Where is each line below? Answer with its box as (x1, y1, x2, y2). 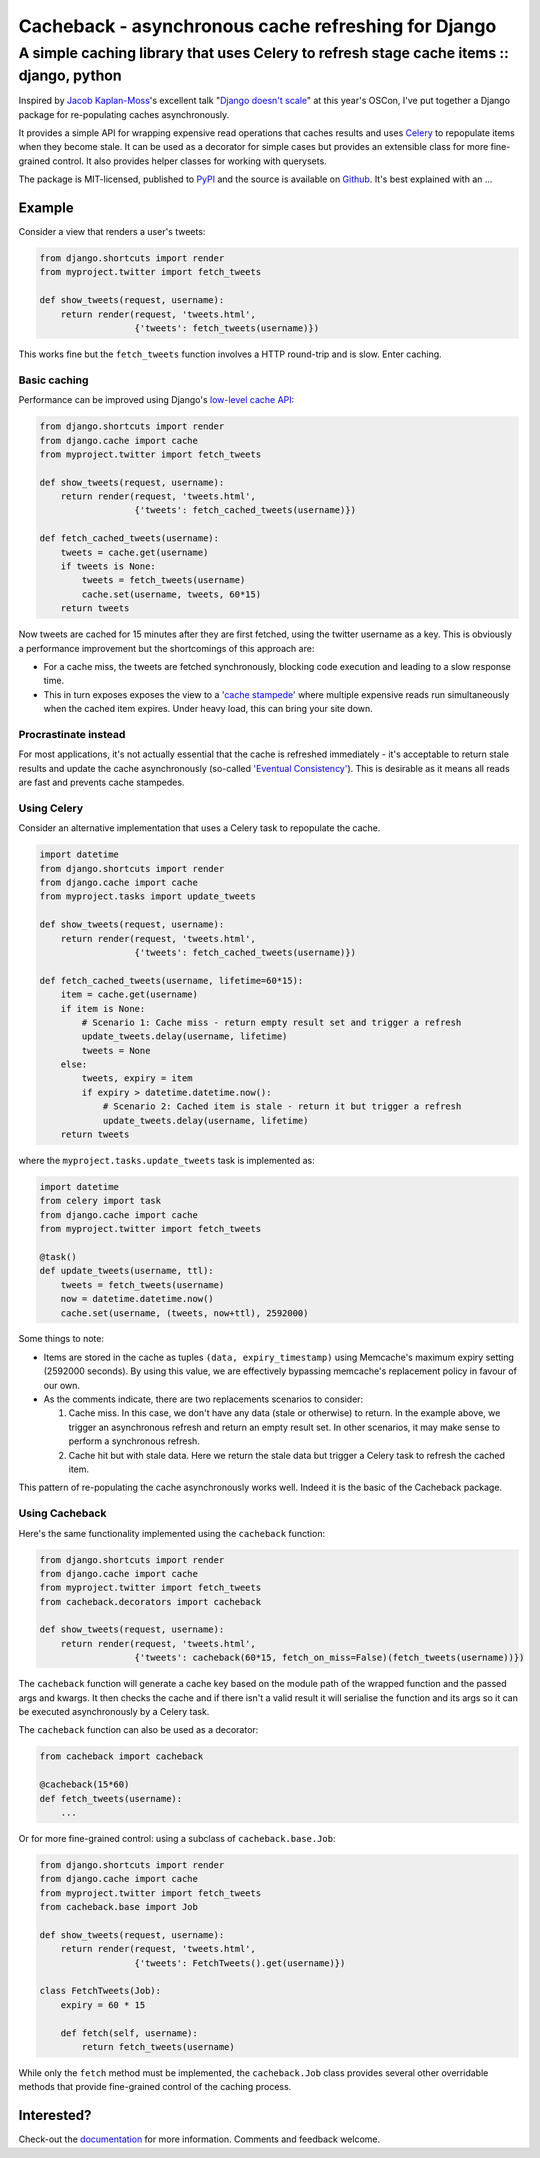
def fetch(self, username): (60, 2027, 199, 2039)
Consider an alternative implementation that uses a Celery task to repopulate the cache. (18, 822, 381, 834)
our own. (43, 1379, 80, 1391)
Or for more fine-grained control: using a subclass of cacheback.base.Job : (18, 1832, 336, 1844)
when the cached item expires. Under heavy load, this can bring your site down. (43, 703, 374, 715)
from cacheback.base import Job (39, 1901, 199, 1913)
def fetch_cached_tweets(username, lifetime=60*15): (39, 975, 304, 986)
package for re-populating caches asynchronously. (18, 108, 230, 120)
